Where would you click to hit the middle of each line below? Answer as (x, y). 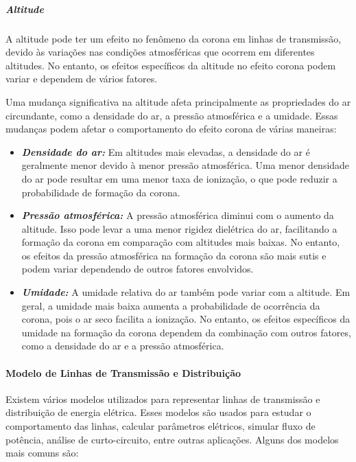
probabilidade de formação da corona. (101, 192)
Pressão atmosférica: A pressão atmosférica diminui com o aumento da (178, 215)
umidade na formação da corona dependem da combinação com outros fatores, (186, 332)
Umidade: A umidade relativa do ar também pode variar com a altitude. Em (186, 292)
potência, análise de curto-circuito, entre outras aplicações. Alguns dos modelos (172, 439)
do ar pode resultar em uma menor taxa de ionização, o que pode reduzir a (179, 178)
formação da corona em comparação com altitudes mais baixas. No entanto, (181, 242)
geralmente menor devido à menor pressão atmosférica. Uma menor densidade (186, 165)
